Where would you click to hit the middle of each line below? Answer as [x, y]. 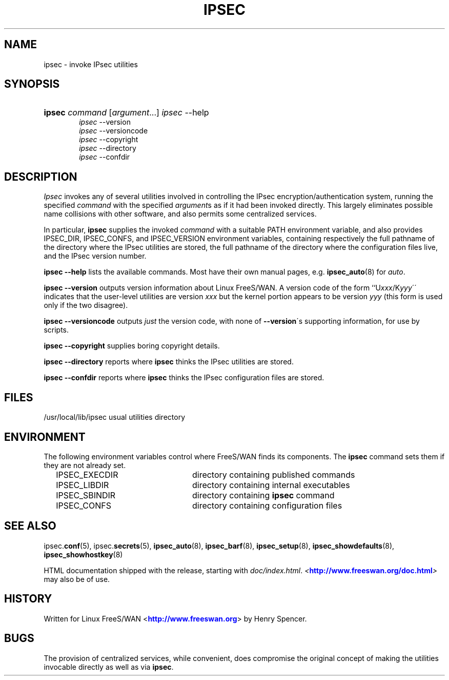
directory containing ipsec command [263, 495]
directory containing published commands [273, 474]
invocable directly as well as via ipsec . [109, 667]
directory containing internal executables [271, 485]
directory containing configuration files [267, 505]
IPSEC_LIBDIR [83, 485]
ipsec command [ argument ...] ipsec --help [126, 113]
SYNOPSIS [32, 84]
